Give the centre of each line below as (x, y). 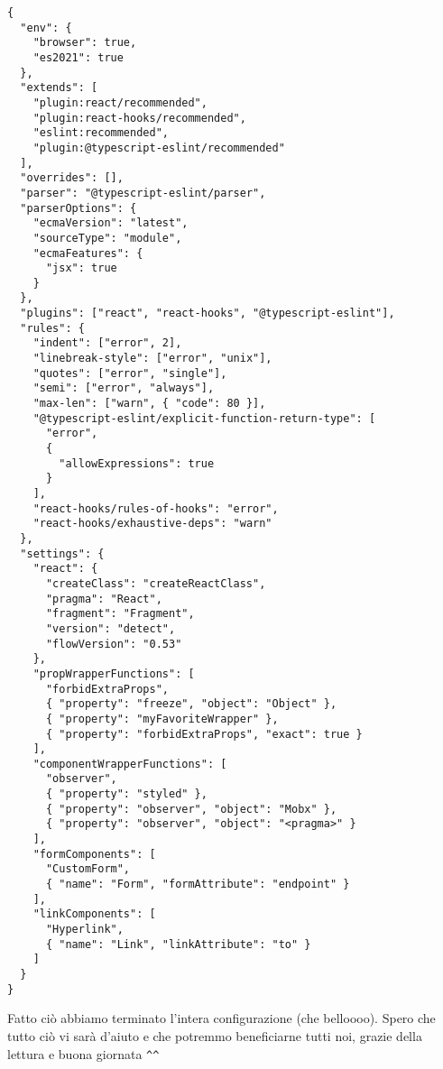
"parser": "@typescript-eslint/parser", (143, 193)
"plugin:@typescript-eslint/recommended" (159, 147)
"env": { (46, 28)
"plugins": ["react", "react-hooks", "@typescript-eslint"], (208, 313)
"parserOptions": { (78, 208)
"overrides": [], (72, 178)
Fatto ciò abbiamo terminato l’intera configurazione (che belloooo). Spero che (221, 1018)
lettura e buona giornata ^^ (83, 1053)
